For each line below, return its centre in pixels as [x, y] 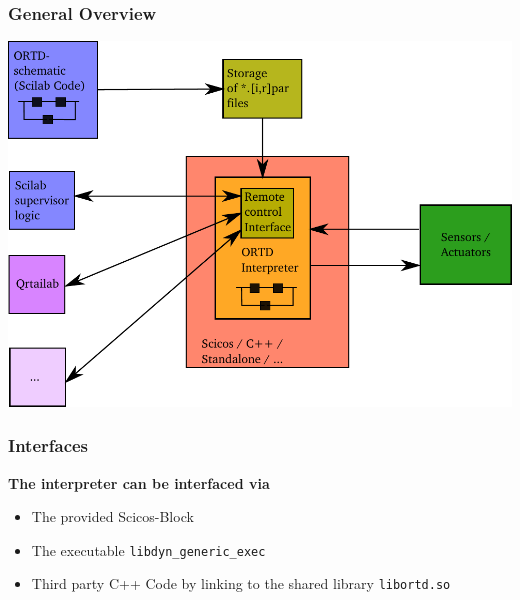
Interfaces [48, 445]
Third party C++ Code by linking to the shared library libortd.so [241, 583]
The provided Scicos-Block [112, 516]
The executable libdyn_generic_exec [148, 549]
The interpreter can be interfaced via [139, 482]
